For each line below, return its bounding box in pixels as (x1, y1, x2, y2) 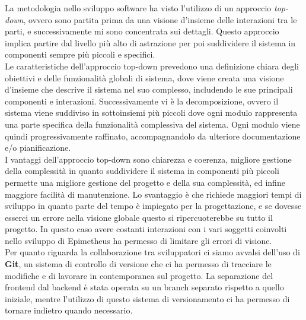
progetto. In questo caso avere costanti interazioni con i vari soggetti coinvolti (5, 223, 287, 235)
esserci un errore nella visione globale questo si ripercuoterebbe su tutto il (5, 211, 273, 223)
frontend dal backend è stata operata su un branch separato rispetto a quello (5, 281, 284, 293)
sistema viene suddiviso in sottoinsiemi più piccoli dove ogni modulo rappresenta (5, 106, 298, 119)
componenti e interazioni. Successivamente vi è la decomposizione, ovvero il (5, 94, 279, 107)
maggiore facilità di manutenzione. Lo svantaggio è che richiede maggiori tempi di (5, 188, 302, 200)
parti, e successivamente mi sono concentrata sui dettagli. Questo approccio (5, 25, 279, 37)
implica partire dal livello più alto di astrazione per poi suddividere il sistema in (5, 36, 296, 49)
